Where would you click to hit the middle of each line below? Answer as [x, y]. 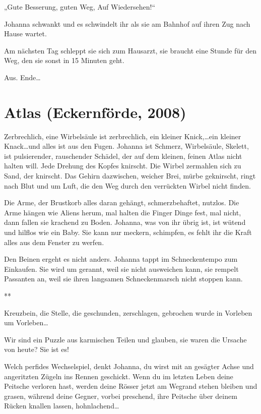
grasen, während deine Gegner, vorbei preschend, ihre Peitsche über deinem [121, 396]
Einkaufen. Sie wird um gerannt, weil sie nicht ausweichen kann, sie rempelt [121, 269]
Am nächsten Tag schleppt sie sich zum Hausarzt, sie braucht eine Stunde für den [130, 50]
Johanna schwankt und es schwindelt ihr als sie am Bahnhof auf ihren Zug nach [127, 23]
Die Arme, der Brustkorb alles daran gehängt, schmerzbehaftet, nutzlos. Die [122, 202]
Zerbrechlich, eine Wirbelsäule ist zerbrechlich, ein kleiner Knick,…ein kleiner [123, 136]
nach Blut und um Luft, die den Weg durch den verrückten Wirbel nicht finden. [127, 185]
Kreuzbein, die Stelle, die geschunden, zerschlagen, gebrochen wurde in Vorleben [128, 312]
